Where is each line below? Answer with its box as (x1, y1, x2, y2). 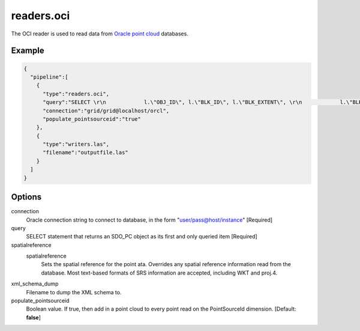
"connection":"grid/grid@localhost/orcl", (43, 107, 170, 114)
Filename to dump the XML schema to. (26, 288, 122, 296)
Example (11, 46, 44, 56)
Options (11, 192, 42, 202)
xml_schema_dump (11, 280, 59, 288)
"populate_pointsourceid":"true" (43, 115, 141, 123)
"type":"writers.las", (43, 141, 110, 148)
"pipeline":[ (30, 73, 68, 80)
